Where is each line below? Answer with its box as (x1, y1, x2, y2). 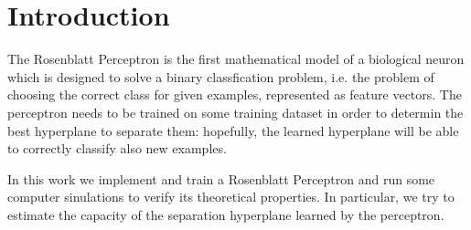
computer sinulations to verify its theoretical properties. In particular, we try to (7, 187, 455, 206)
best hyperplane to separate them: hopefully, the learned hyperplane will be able (7, 120, 459, 140)
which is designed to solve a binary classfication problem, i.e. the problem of (7, 67, 434, 86)
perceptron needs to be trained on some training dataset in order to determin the (7, 102, 464, 121)
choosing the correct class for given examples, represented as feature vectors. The (7, 85, 462, 104)
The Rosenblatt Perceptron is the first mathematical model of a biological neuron (7, 49, 465, 68)
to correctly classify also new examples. (7, 139, 227, 158)
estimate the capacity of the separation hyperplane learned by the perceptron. (7, 204, 444, 224)
